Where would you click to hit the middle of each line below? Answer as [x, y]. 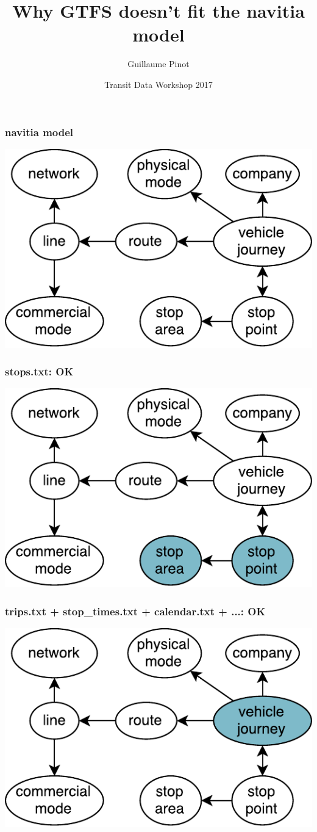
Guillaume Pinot [158, 64]
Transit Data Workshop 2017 [158, 84]
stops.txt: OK [39, 371]
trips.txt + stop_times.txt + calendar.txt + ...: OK [135, 611]
